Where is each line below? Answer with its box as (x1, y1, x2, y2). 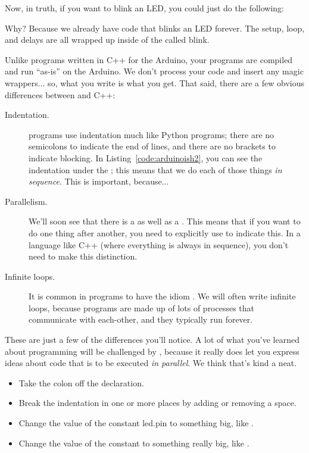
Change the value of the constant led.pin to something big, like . (18, 417, 254, 429)
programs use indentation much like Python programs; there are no (29, 128, 274, 140)
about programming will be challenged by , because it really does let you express (5, 345, 299, 357)
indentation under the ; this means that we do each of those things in (29, 163, 282, 176)
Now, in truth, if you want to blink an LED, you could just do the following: (5, 2, 284, 14)
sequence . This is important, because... (29, 175, 169, 188)
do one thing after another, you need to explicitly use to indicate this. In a (29, 226, 301, 239)
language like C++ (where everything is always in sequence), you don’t (29, 238, 289, 251)
